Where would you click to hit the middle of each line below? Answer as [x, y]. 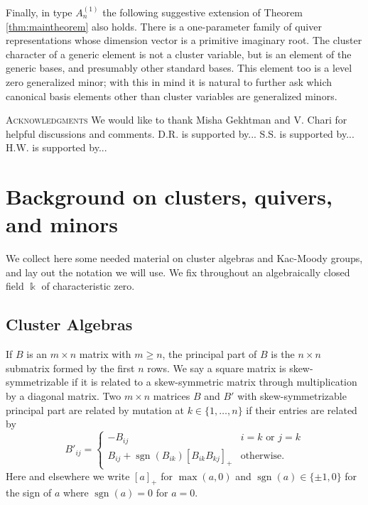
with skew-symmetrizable [292, 396]
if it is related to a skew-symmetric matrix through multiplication [215, 382]
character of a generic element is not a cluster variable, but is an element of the [179, 54]
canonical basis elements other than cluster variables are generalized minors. [172, 96]
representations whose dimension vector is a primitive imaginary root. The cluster [184, 40]
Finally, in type [39, 12]
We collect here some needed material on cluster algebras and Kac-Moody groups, [184, 258]
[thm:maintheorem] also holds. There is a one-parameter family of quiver [164, 26]
